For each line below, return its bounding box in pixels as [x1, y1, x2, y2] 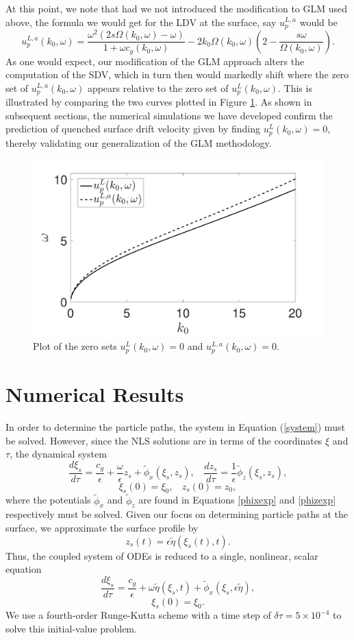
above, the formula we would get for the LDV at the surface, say [5, 14, 277, 29]
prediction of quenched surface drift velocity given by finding [5, 121, 261, 136]
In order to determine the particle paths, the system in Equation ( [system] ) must [5, 420, 345, 434]
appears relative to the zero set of [87, 80, 229, 95]
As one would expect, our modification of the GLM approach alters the [5, 54, 305, 68]
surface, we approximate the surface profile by [5, 521, 199, 535]
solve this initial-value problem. [5, 621, 137, 636]
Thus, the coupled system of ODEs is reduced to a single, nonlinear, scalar [5, 548, 318, 562]
